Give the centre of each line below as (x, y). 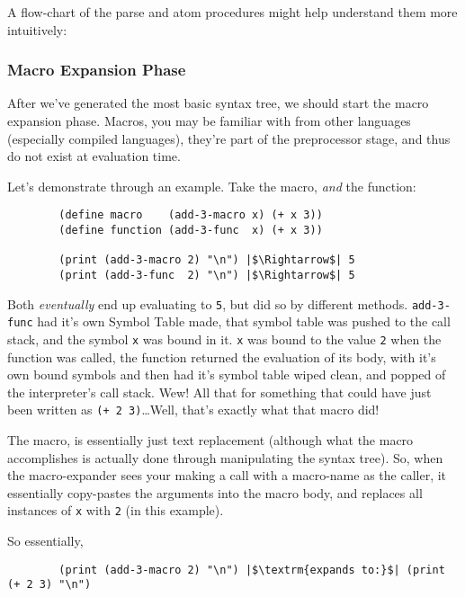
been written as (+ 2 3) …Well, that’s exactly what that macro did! (193, 410)
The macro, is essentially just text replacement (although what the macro (210, 440)
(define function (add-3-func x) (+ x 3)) (191, 231)
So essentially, (45, 541)
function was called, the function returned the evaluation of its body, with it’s (222, 356)
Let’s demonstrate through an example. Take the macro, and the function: (212, 186)
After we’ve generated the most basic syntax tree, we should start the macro (218, 103)
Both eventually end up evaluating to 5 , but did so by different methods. (208, 303)
